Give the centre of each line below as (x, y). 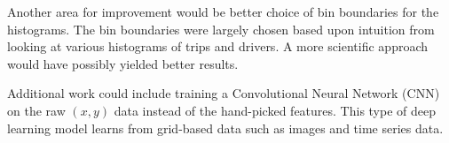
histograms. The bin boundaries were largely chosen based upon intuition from (221, 29)
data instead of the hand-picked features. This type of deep (275, 110)
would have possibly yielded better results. (123, 63)
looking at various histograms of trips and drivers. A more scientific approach (218, 46)
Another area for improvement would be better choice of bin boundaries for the (223, 11)
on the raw (36, 110)
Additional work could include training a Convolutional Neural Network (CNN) (224, 93)
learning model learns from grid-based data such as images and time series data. (225, 128)
